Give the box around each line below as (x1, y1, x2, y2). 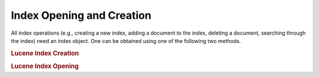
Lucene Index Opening (11, 62, 79, 70)
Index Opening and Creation (11, 9, 152, 22)
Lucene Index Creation (11, 49, 79, 57)
